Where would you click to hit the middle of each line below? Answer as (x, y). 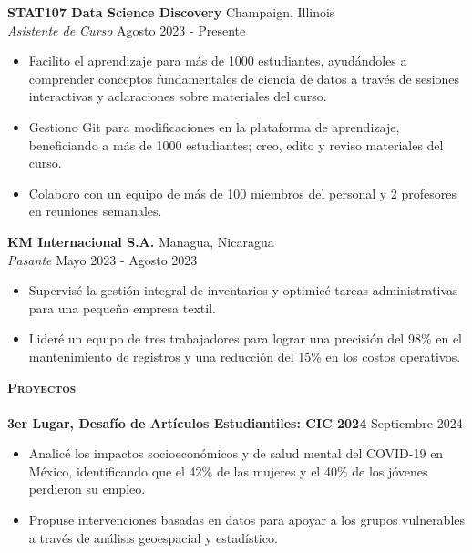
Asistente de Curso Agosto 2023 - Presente (127, 30)
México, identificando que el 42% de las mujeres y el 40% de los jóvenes (228, 471)
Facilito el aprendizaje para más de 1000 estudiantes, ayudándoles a (218, 61)
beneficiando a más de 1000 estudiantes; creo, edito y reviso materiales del (236, 144)
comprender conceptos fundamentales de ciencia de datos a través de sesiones (244, 78)
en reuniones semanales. (95, 211)
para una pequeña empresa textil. (122, 307)
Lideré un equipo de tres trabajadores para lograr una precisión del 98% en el (245, 338)
